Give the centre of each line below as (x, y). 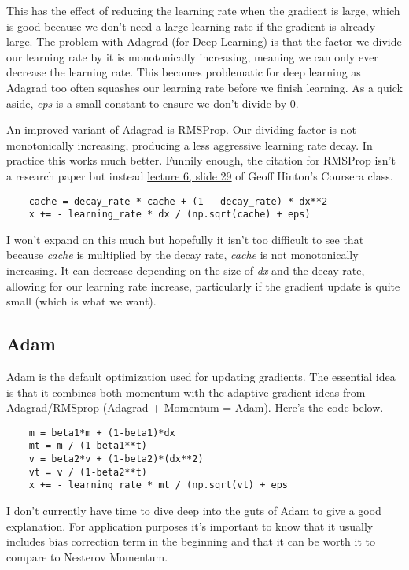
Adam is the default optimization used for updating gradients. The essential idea (201, 377)
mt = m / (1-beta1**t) (88, 446)
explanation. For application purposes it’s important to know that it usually (190, 526)
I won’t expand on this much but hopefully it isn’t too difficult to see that (185, 239)
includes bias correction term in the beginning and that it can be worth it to (191, 541)
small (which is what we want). (81, 301)
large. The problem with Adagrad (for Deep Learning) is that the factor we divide (204, 41)
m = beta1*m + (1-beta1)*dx (102, 433)
